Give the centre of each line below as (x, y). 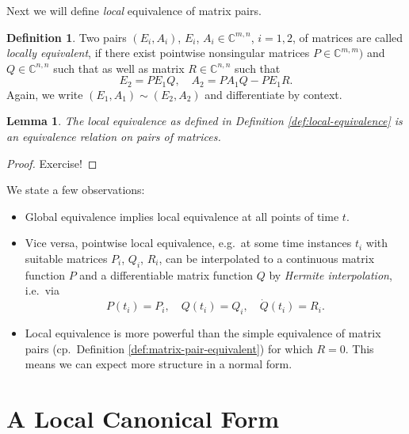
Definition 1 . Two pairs (67, 37)
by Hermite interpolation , (331, 274)
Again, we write (45, 94)
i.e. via (42, 290)
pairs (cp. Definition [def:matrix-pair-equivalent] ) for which (169, 348)
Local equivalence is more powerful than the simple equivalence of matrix (203, 332)
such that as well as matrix (119, 68)
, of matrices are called (348, 37)
